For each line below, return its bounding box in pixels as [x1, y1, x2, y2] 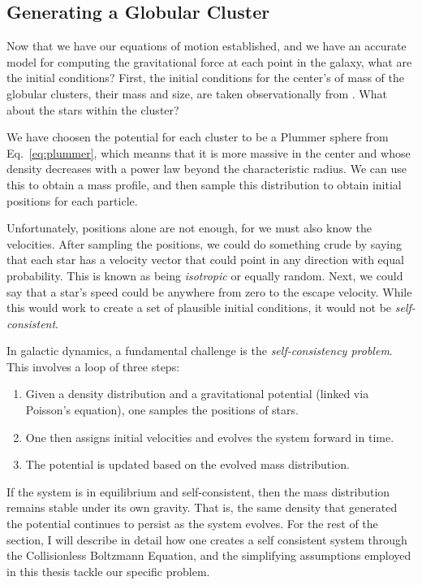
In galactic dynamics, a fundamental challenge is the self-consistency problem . [6, 342, 393, 359]
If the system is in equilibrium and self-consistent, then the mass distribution [6, 483, 390, 500]
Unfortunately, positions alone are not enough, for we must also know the [6, 219, 372, 236]
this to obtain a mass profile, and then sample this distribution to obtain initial [6, 175, 402, 193]
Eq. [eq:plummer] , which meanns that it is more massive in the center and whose [6, 144, 411, 161]
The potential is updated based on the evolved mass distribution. [25, 456, 350, 473]
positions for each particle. [6, 192, 138, 209]
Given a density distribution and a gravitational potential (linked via [25, 385, 369, 402]
